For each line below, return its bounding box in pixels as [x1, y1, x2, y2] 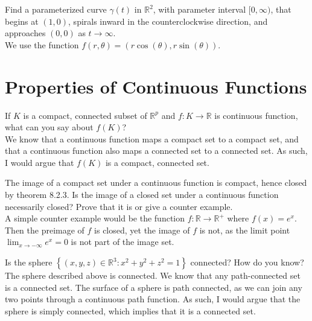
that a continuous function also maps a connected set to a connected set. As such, [5, 144, 308, 157]
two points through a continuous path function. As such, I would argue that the [5, 293, 301, 305]
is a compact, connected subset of [23, 109, 147, 121]
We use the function [5, 38, 79, 51]
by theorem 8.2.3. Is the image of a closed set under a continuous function [5, 188, 279, 201]
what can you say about [5, 121, 94, 133]
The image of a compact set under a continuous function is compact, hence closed [5, 176, 307, 189]
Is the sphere [5, 256, 53, 269]
